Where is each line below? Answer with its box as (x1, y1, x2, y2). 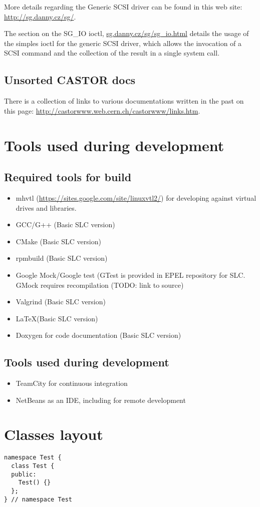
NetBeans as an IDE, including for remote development (16, 394, 186, 405)
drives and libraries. (16, 202, 77, 213)
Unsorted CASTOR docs (4, 72, 136, 88)
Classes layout (4, 424, 103, 444)
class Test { (11, 462, 55, 470)
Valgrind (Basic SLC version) (16, 296, 106, 307)
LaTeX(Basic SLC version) (16, 313, 98, 323)
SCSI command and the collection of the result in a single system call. (4, 48, 220, 58)
